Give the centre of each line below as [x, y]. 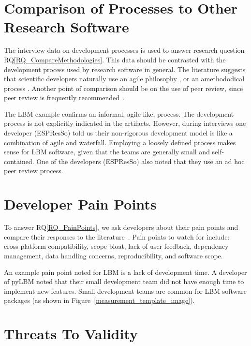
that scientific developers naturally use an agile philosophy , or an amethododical [124, 79]
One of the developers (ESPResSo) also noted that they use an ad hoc [140, 161]
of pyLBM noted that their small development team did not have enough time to [124, 281]
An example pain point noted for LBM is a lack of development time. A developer [125, 272]
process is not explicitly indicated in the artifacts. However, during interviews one [125, 123]
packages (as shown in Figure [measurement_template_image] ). [99, 300]
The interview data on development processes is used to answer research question [124, 50]
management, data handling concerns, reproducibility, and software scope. [113, 255]
